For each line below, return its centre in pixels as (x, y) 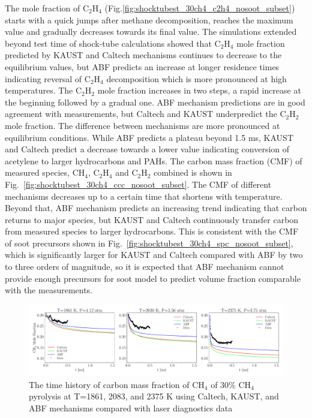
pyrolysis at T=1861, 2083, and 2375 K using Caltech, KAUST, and (154, 396)
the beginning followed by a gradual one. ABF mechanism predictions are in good (155, 102)
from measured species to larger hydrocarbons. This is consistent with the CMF (152, 231)
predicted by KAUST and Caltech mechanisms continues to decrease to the (143, 55)
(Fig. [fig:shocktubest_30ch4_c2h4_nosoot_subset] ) (200, 8)
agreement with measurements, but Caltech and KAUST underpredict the (141, 114)
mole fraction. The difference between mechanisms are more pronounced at (142, 125)
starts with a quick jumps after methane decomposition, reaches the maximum (149, 19)
